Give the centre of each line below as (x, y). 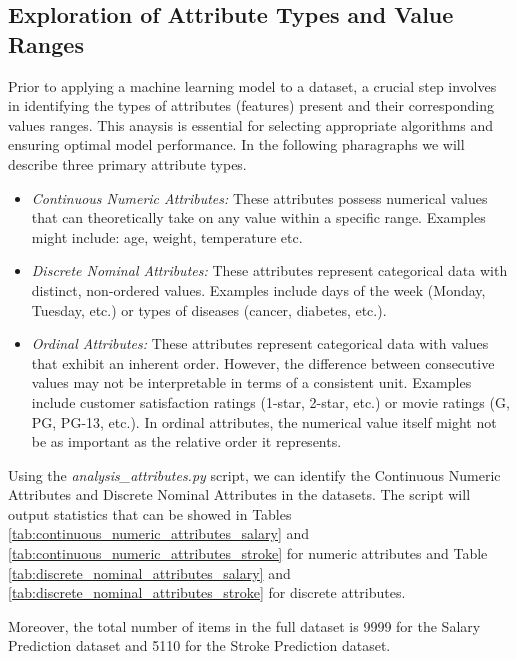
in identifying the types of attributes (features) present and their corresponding (251, 105)
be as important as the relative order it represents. (186, 441)
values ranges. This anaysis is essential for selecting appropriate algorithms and (251, 124)
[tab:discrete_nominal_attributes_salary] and (149, 572)
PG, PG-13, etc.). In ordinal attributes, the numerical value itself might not (264, 421)
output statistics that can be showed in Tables (150, 513)
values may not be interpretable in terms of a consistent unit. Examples (251, 382)
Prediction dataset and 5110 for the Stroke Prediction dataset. (199, 645)
